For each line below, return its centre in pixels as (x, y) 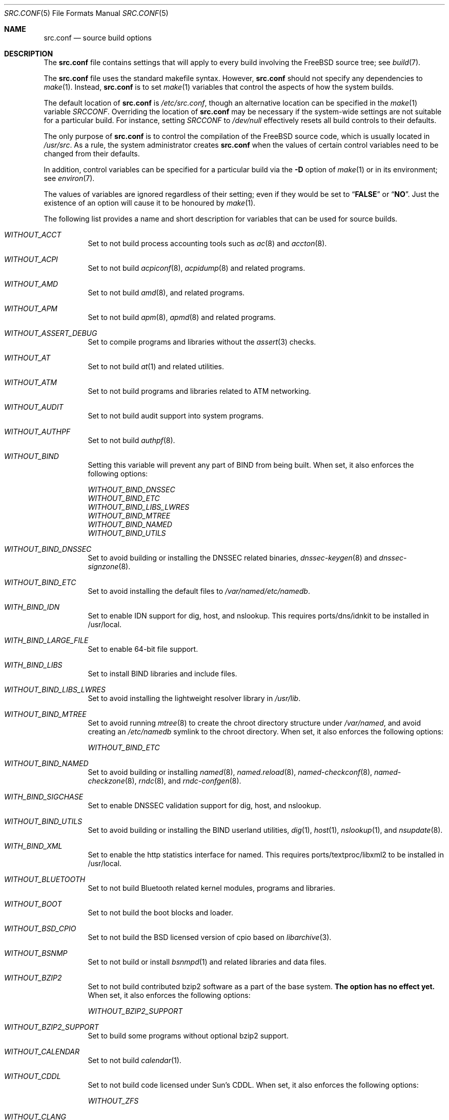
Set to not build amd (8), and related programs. (166, 293)
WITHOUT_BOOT (33, 904)
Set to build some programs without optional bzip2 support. (188, 1036)
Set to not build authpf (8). (131, 440)
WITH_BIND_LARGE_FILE (46, 640)
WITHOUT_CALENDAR (42, 1052)
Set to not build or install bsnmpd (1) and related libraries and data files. (207, 962)
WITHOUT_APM (31, 308)
